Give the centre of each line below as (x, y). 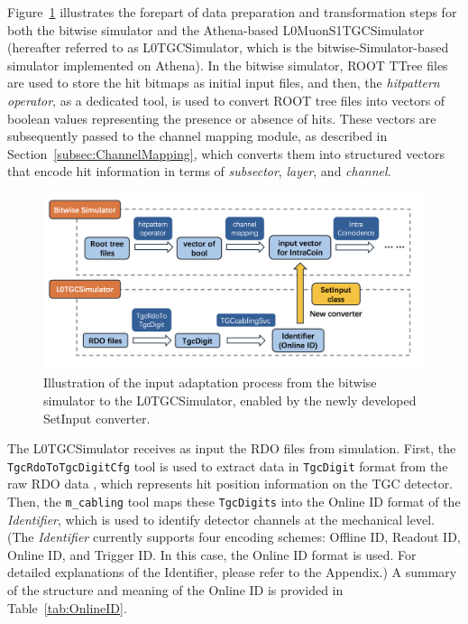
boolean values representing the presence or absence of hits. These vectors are (222, 118)
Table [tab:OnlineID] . (67, 607)
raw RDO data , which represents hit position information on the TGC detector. (230, 484)
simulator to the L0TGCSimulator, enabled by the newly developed (230, 400)
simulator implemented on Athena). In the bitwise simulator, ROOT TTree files (228, 65)
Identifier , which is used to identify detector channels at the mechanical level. (221, 519)
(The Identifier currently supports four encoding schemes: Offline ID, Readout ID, (234, 537)
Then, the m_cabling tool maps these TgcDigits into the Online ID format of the (234, 501)
